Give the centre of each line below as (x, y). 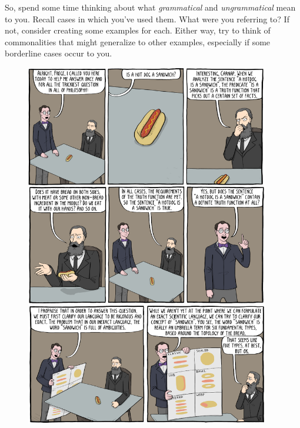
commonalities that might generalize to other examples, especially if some (138, 41)
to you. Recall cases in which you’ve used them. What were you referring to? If (147, 19)
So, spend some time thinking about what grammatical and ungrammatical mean (150, 7)
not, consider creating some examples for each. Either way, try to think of (138, 30)
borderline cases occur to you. (59, 53)
